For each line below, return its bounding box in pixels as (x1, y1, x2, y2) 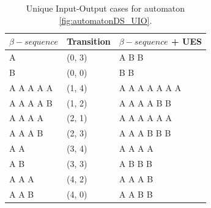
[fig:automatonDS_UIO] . (59, 13, 152, 26)
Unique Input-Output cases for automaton (26, 2, 185, 14)
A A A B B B (119, 127, 171, 139)
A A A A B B (119, 96, 171, 109)
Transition (66, 35, 111, 48)
